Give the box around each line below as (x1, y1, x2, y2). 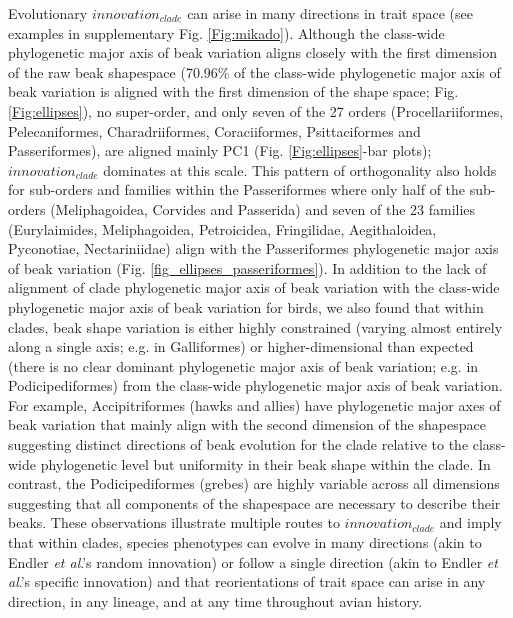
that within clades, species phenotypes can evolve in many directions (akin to (8, 532, 482, 553)
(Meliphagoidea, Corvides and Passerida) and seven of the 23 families (50, 198, 476, 219)
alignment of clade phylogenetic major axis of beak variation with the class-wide (8, 277, 500, 298)
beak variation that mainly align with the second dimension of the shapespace (8, 414, 486, 435)
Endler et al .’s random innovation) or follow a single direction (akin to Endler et (8, 551, 498, 572)
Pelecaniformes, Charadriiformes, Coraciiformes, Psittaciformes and (8, 120, 421, 141)
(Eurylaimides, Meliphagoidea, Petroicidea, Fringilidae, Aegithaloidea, (8, 218, 437, 239)
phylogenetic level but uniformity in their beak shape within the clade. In (40, 453, 491, 474)
